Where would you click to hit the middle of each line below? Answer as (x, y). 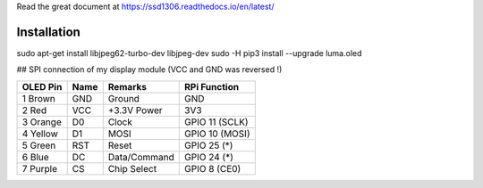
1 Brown (38, 98)
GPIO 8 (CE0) (213, 168)
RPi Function (212, 86)
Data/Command (141, 157)
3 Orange (42, 122)
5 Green (39, 145)
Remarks (127, 86)
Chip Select (132, 168)
